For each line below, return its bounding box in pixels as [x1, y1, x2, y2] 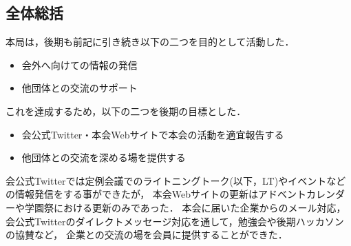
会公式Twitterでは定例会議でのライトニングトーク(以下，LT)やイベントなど [6, 173, 346, 187]
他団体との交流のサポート [21, 81, 138, 95]
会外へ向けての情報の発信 [21, 57, 138, 72]
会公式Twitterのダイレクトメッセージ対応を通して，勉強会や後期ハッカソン [6, 214, 344, 228]
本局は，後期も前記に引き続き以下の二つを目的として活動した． [6, 34, 295, 49]
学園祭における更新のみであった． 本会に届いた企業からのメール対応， [24, 200, 346, 214]
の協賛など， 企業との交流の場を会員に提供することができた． [6, 227, 288, 242]
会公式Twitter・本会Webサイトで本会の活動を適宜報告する [21, 127, 284, 141]
